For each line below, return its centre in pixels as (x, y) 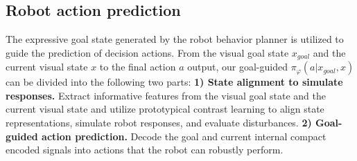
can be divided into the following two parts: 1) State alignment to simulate (174, 82)
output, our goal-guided (237, 67)
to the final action (138, 67)
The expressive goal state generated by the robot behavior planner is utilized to (175, 39)
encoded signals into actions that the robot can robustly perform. (145, 150)
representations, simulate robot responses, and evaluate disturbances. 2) (159, 123)
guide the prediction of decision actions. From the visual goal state (147, 52)
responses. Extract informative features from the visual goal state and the (166, 95)
